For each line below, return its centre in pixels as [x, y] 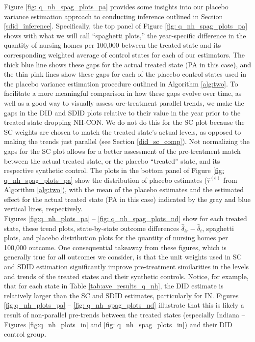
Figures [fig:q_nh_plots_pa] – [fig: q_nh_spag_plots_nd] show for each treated [126, 218]
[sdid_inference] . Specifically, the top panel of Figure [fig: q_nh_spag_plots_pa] [126, 26]
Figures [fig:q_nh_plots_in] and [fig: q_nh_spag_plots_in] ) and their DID [118, 324]
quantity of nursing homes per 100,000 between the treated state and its [113, 45]
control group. [25, 334]
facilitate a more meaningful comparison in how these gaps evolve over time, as [123, 93]
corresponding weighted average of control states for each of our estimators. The [125, 54]
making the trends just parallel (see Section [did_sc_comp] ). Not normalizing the [127, 141]
